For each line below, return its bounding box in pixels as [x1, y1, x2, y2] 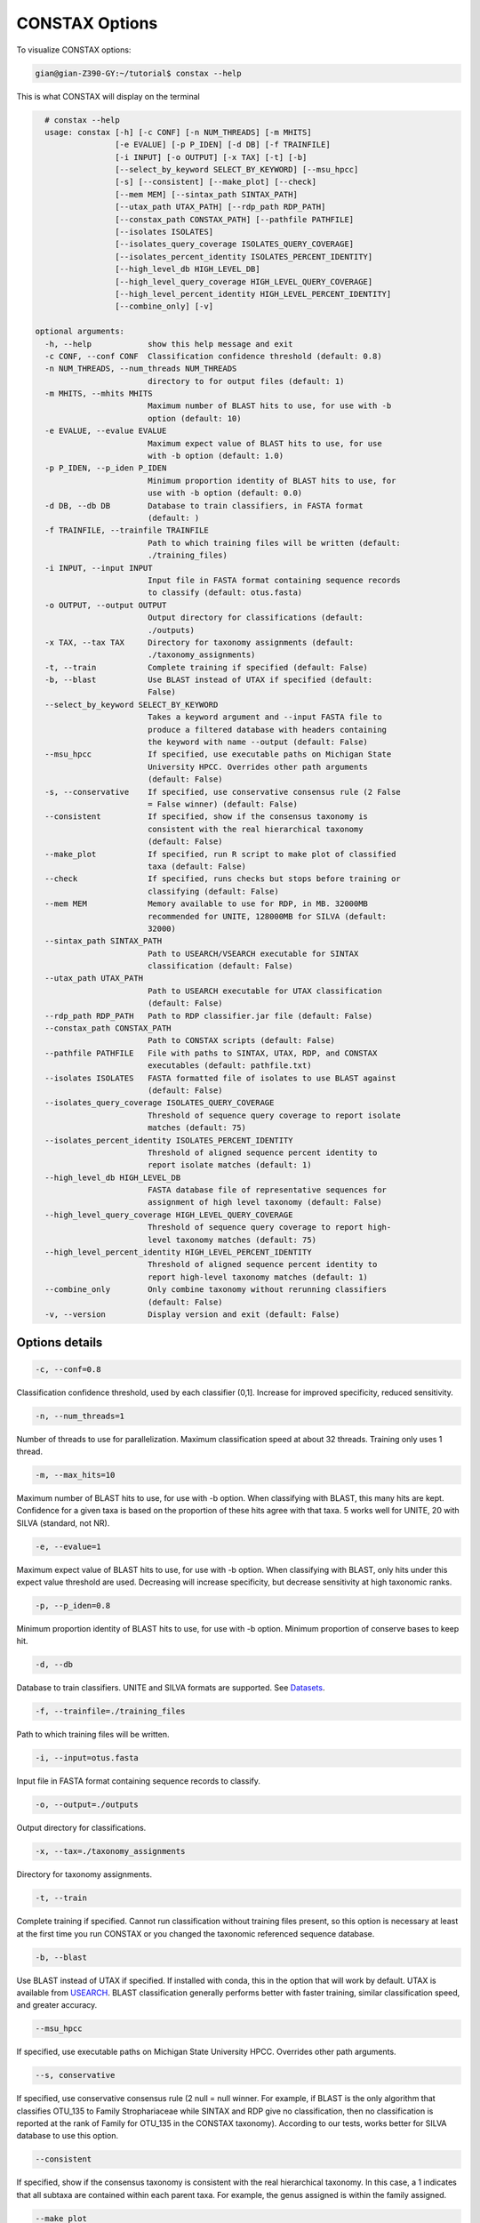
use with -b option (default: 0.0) [147, 488, 303, 498]
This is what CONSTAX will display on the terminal [16, 91, 200, 101]
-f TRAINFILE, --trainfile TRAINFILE [44, 526, 209, 535]
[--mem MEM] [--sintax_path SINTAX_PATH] [114, 189, 298, 199]
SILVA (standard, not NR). [16, 1517, 110, 1529]
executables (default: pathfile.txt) [147, 1061, 312, 1071]
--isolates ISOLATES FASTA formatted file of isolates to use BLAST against [44, 1072, 396, 1083]
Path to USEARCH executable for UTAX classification [147, 985, 382, 996]
